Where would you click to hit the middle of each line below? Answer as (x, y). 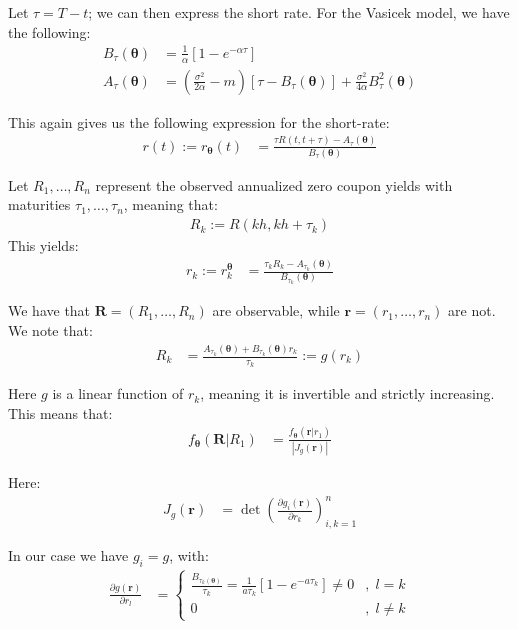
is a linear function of (118, 393)
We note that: (50, 330)
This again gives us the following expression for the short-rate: (199, 121)
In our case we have (68, 555)
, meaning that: (170, 204)
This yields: (43, 245)
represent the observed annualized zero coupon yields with (274, 184)
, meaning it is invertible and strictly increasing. (347, 393)
